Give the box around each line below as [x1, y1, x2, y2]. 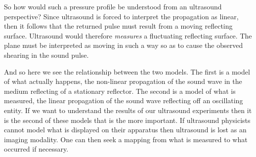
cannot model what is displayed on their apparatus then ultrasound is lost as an [4, 124, 247, 135]
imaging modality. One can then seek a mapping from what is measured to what [4, 134, 248, 144]
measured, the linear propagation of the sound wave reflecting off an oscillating [4, 95, 243, 106]
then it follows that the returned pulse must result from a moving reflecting [4, 21, 233, 31]
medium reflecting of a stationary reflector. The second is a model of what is [4, 85, 236, 96]
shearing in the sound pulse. [4, 49, 89, 60]
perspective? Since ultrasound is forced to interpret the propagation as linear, [4, 11, 239, 21]
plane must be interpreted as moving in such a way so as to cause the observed [4, 40, 243, 50]
